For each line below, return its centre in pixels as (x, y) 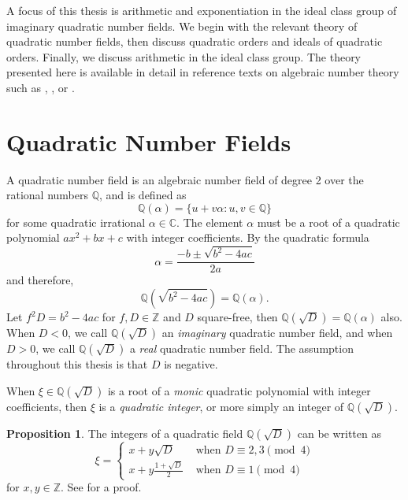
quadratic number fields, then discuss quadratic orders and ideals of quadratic (195, 41)
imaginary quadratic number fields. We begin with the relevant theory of (182, 26)
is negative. (191, 364)
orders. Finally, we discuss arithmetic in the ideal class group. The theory (184, 56)
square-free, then (237, 317)
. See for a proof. (101, 487)
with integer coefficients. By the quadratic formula (248, 237)
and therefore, (40, 280)
